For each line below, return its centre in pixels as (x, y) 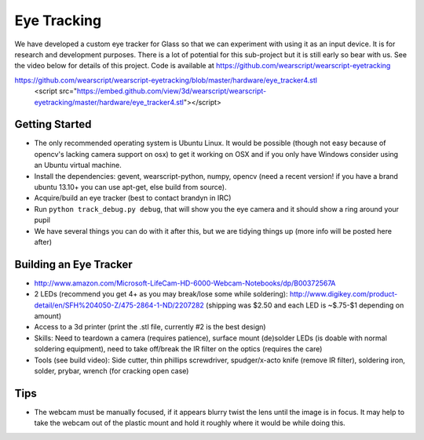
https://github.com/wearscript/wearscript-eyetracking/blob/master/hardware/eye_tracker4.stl (166, 80)
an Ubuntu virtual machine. (78, 165)
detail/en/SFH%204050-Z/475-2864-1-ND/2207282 (119, 305)
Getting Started (53, 124)
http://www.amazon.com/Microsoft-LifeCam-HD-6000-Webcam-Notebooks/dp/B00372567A (185, 283)
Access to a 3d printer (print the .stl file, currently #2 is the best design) (150, 327)
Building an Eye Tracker (73, 264)
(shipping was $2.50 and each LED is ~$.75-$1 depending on (305, 305)
